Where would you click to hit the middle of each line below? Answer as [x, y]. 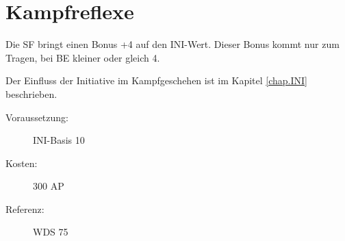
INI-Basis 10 [59, 140]
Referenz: [25, 208]
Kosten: [22, 163]
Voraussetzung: [37, 117]
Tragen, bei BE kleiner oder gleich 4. [83, 57]
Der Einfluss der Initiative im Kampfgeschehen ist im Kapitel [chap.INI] [157, 80]
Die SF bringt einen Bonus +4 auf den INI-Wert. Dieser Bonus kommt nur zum [172, 44]
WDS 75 [51, 232]
